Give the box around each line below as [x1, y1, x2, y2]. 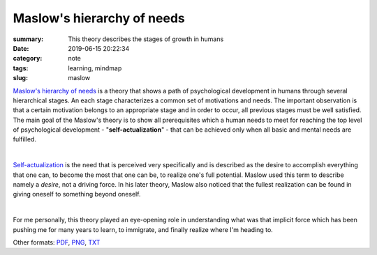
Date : [13, 44, 29, 52]
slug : [13, 74, 28, 82]
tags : [13, 63, 29, 72]
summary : [13, 35, 44, 43]
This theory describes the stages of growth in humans [68, 35, 224, 43]
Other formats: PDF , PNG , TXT [13, 238, 101, 247]
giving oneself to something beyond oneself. [13, 190, 141, 199]
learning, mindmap [68, 63, 122, 72]
